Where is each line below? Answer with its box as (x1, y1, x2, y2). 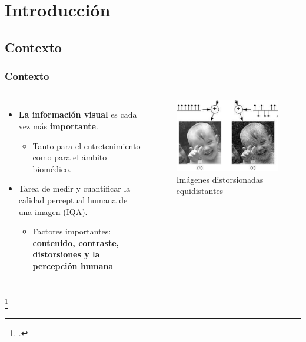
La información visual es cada (18, 108, 137, 120)
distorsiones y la (32, 248, 100, 260)
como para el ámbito (32, 151, 107, 163)
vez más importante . (18, 119, 98, 132)
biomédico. (32, 162, 71, 175)
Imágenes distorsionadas (176, 173, 264, 185)
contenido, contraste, (32, 236, 119, 249)
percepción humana (32, 259, 114, 271)
